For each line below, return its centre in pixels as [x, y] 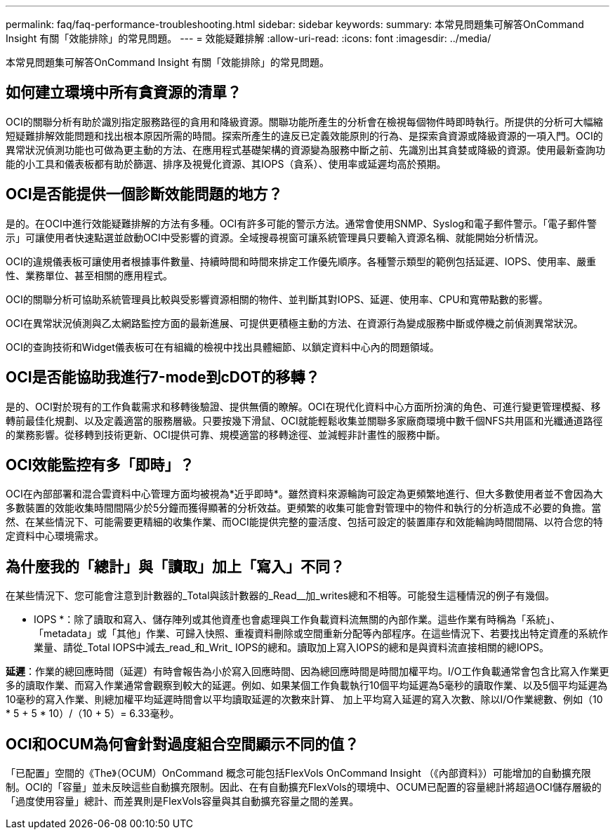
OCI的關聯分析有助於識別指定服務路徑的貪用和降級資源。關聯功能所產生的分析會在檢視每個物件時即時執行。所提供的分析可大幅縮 [304, 121]
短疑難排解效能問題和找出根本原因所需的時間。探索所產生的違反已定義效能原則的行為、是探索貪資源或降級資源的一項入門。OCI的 [304, 135]
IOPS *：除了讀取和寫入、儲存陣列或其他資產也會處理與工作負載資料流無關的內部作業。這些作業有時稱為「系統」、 [297, 620]
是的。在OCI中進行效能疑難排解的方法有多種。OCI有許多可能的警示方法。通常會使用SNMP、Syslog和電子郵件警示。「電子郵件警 [302, 223]
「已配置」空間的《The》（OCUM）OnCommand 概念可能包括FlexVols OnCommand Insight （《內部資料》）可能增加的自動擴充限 [298, 773]
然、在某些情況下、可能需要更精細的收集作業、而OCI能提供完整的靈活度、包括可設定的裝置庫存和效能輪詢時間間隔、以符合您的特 [304, 522]
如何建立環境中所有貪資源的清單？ [124, 93]
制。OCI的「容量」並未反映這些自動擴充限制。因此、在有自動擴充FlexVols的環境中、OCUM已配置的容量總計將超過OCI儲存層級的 [304, 787]
